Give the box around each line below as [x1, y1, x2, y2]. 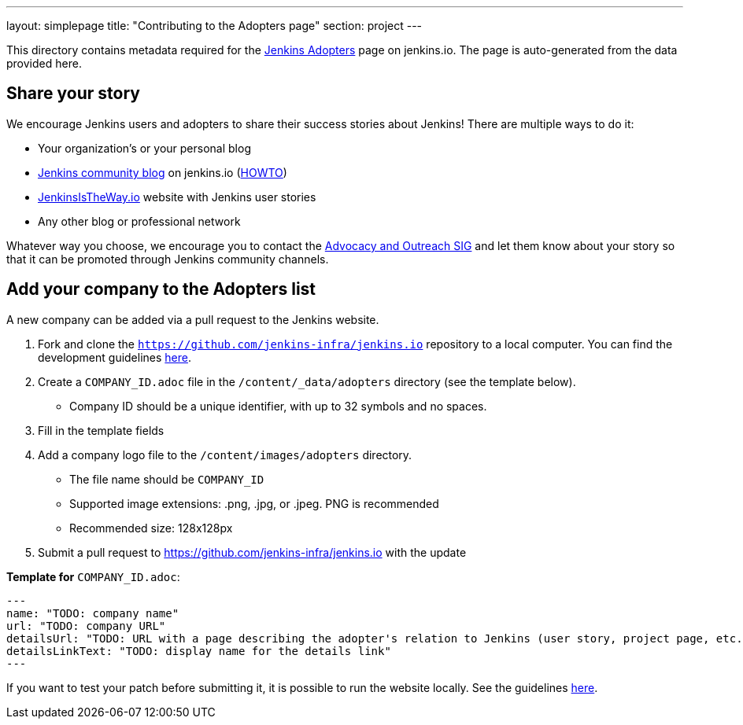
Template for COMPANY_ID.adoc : [6, 569, 180, 583]
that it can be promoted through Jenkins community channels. [6, 252, 329, 266]
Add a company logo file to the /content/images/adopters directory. [38, 447, 412, 462]
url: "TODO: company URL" [6, 619, 166, 632]
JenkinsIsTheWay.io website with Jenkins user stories [38, 190, 316, 204]
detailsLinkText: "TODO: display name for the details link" [6, 644, 391, 657]
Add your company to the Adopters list [6, 279, 316, 300]
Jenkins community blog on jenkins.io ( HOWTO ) [38, 165, 287, 179]
